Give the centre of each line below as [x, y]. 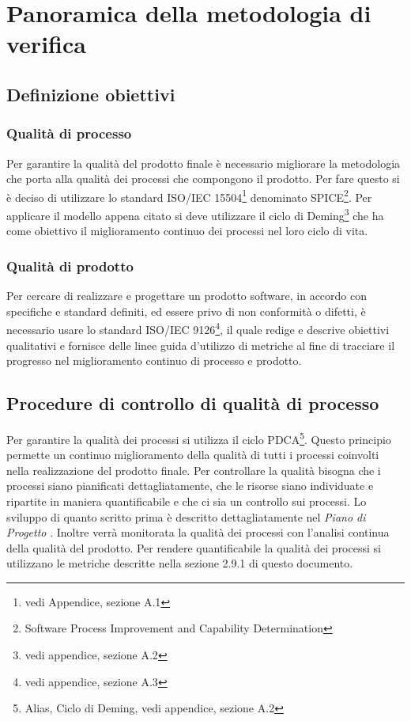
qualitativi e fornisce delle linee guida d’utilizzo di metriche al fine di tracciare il [201, 345]
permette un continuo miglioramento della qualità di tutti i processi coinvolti [193, 455]
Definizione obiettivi [91, 94]
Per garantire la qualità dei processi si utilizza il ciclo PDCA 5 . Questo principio [199, 438]
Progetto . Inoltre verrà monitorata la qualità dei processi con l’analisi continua [198, 532]
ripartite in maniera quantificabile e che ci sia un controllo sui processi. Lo [187, 501]
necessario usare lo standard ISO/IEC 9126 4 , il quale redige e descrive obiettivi [198, 328]
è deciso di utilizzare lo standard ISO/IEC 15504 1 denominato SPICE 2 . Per [189, 195]
